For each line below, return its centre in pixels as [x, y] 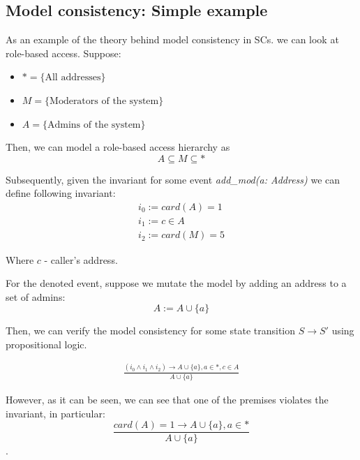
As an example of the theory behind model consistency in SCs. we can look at [172, 39]
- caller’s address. [81, 259]
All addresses [73, 78]
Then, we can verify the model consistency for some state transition [151, 331]
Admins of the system [94, 125]
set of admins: [36, 296]
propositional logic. [46, 344]
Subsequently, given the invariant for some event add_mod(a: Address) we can [173, 179]
